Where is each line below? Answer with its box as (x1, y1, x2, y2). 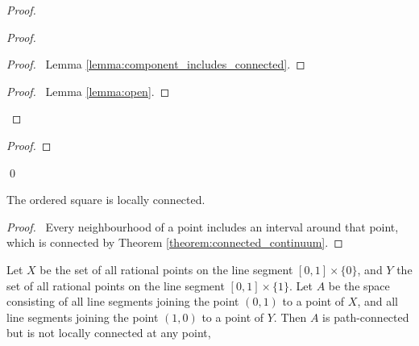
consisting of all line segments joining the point (6, 293, 239, 310)
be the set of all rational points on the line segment (39, 261, 293, 277)
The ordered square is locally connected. (6, 191, 205, 208)
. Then (273, 308, 307, 325)
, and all (357, 293, 398, 310)
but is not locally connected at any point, (6, 324, 211, 341)
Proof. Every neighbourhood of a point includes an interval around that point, (6, 218, 399, 235)
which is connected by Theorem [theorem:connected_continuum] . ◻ (6, 234, 343, 251)
